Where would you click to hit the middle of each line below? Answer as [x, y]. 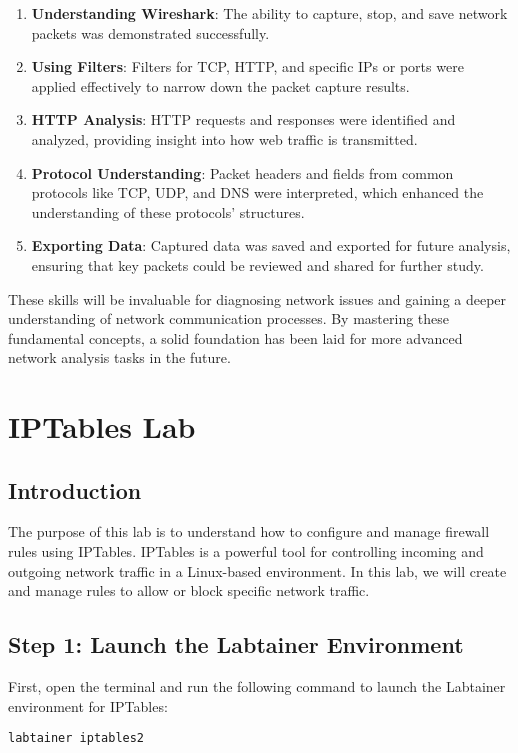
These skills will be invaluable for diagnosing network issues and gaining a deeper [257, 298]
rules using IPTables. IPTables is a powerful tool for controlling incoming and [246, 551]
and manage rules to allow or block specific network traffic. [189, 590]
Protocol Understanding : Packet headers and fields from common [242, 172]
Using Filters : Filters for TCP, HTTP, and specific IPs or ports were [247, 66]
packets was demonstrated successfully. [150, 32]
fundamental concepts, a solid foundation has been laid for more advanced [235, 337]
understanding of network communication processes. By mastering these [229, 318]
